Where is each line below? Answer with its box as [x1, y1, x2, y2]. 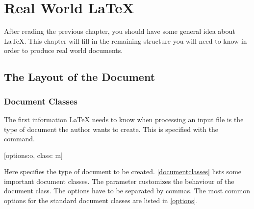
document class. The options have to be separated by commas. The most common [4, 185, 251, 196]
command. [4, 133, 35, 144]
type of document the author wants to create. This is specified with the [4, 124, 219, 134]
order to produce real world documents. [4, 45, 123, 55]
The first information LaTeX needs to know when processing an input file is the [4, 114, 244, 124]
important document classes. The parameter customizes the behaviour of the [4, 176, 234, 186]
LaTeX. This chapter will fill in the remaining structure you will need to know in [4, 35, 247, 46]
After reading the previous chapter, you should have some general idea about [4, 26, 235, 36]
